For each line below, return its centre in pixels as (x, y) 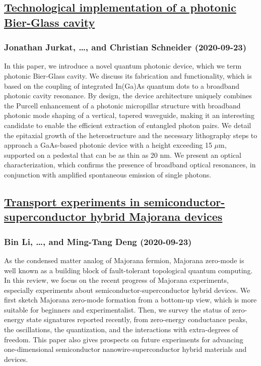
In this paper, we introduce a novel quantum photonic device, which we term (123, 66)
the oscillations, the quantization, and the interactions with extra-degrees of (121, 329)
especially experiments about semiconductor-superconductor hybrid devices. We (127, 290)
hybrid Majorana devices (156, 217)
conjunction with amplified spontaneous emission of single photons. (108, 174)
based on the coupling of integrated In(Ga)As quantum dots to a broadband (122, 85)
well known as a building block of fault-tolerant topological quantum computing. (128, 270)
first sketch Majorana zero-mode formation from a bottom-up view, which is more (130, 300)
